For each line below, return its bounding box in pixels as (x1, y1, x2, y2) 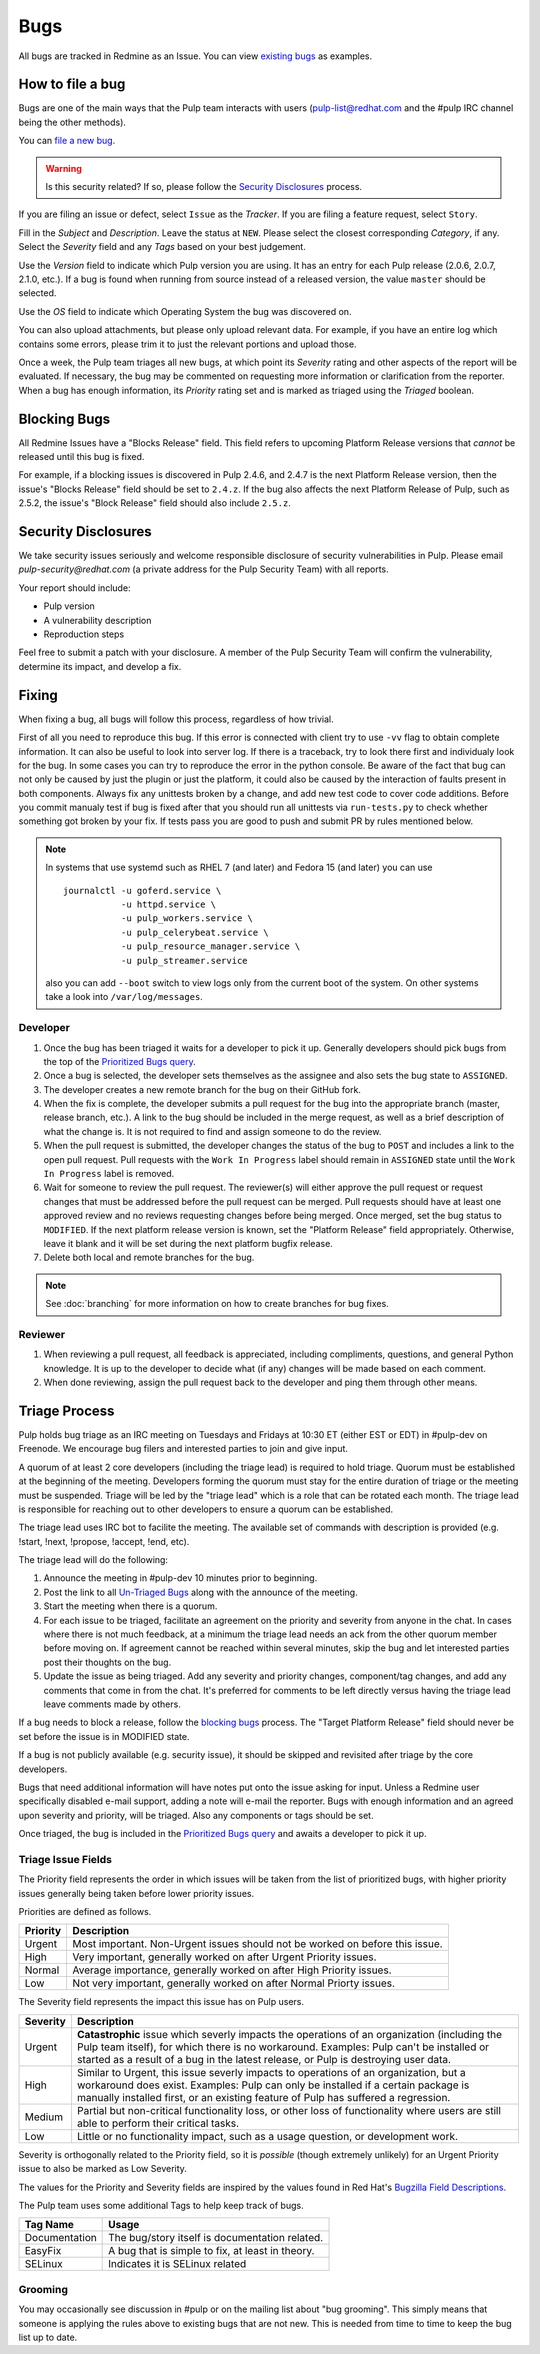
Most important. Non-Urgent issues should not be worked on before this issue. (72, 1937, 444, 1951)
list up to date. (18, 2331, 78, 2343)
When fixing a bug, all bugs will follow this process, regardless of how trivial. (18, 713, 334, 725)
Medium (24, 2110, 64, 2124)
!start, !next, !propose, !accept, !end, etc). (18, 1535, 190, 1547)
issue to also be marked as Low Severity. (18, 2163, 187, 2175)
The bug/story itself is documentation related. (108, 2231, 324, 2245)
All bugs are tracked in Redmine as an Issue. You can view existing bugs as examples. (18, 50, 373, 62)
